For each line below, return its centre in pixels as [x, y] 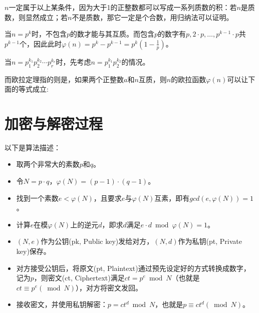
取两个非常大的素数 [48, 164]
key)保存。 [33, 251]
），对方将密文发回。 [109, 287]
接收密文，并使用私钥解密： [62, 304]
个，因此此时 [40, 43]
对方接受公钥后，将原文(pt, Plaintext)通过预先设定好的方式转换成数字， [133, 268]
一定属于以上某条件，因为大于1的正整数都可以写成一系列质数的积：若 [123, 7]
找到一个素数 [37, 198]
